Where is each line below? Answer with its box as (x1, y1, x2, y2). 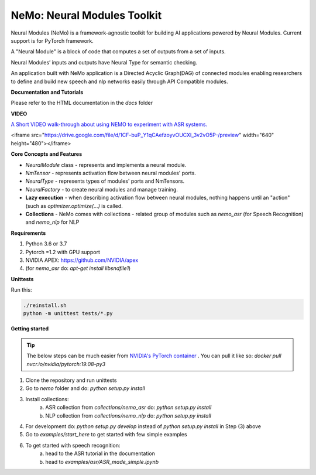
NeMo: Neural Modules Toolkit (11, 9, 162, 22)
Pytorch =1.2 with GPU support (25, 248, 101, 255)
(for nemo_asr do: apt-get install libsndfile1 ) (25, 265, 131, 272)
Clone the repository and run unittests (25, 377, 117, 384)
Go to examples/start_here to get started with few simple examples (25, 431, 187, 438)
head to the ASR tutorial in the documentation (45, 450, 155, 457)
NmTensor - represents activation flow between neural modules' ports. (25, 170, 196, 177)
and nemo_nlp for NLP (25, 218, 80, 225)
